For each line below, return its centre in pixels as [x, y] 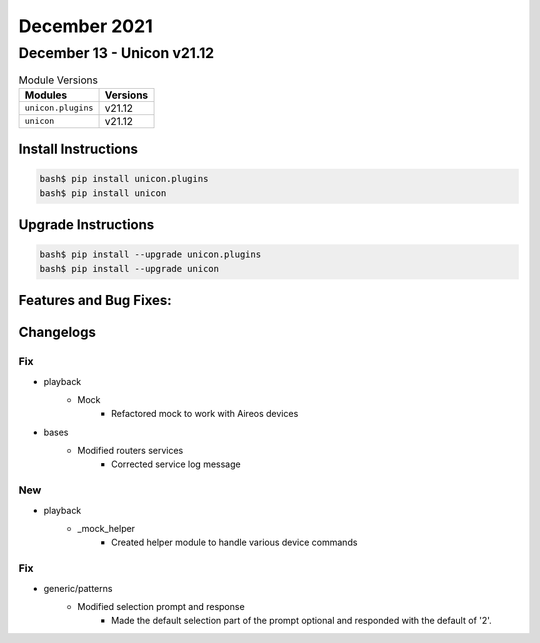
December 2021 [86, 26]
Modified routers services [130, 451]
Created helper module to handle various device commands [234, 542]
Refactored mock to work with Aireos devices [205, 414]
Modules [46, 95]
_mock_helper [106, 528]
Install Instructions [78, 149]
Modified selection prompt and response [161, 606]
